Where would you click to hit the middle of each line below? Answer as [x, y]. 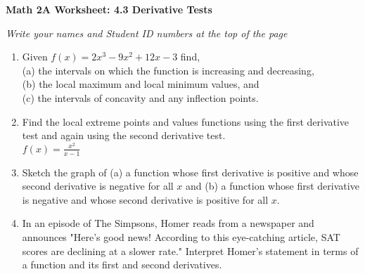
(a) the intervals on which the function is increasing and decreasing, [168, 70]
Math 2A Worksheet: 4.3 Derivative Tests [109, 9]
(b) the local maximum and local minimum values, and [141, 84]
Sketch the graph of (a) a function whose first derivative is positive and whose [190, 172]
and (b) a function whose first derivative [273, 186]
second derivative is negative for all [98, 186]
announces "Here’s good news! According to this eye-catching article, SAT [181, 237]
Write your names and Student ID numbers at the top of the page [147, 33]
